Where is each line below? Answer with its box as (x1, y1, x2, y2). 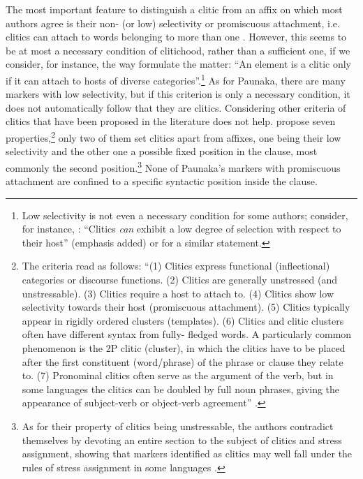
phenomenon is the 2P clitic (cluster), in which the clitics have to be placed (22, 341, 346, 355)
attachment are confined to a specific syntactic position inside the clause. (6, 174, 318, 189)
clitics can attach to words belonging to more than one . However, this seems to (6, 29, 347, 44)
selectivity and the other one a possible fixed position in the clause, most (6, 144, 318, 159)
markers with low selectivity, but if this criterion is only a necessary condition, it (6, 87, 350, 101)
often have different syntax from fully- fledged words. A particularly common (22, 327, 352, 341)
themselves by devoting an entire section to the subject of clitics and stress (22, 432, 342, 447)
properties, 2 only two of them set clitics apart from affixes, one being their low (6, 128, 341, 145)
